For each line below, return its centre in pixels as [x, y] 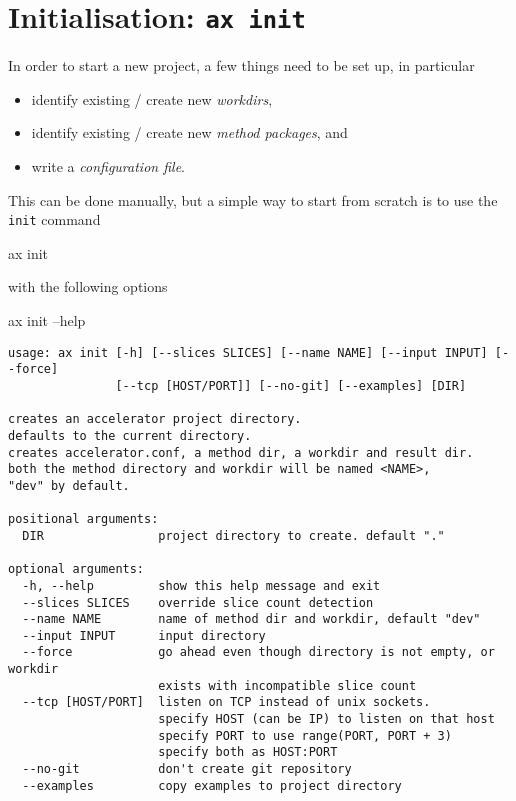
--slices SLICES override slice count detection [198, 602]
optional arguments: [76, 569]
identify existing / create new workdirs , [152, 98]
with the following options [88, 286]
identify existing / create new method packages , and [189, 132]
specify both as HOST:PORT [248, 752]
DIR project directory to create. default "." [233, 535]
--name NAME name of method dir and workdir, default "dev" [251, 619]
